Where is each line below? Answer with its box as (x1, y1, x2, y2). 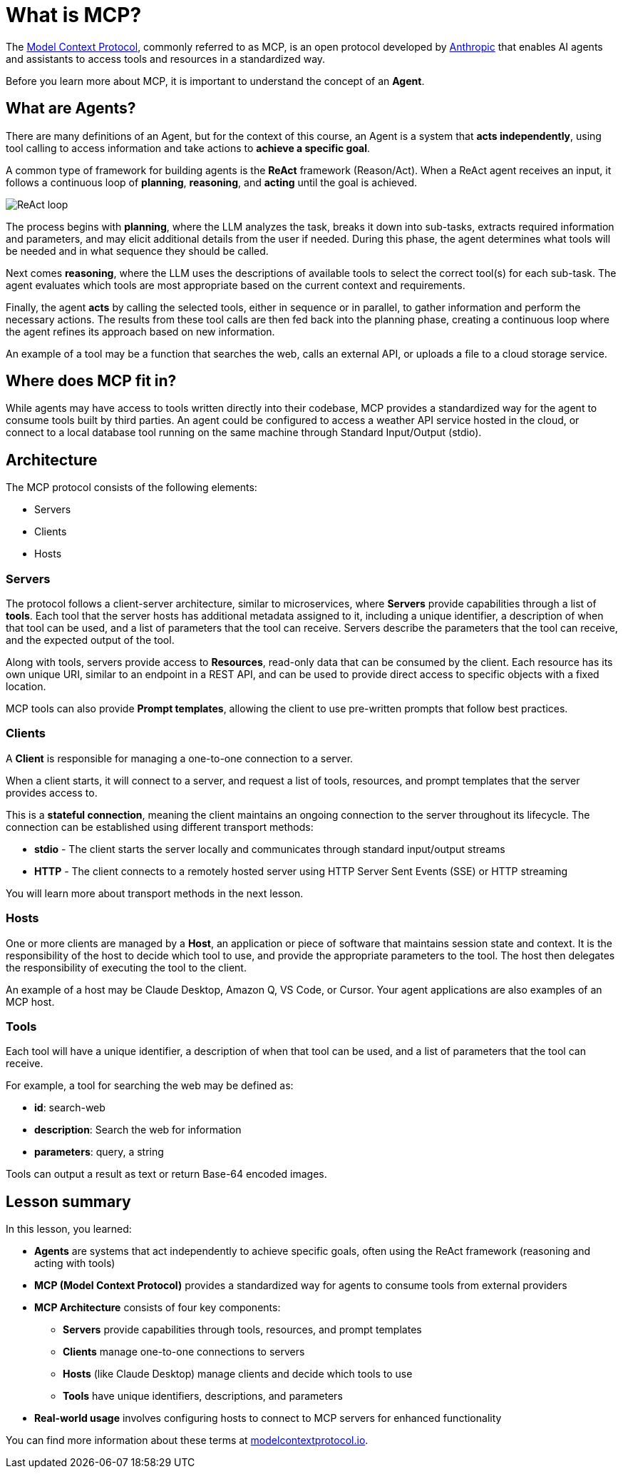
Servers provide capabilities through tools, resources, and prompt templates (63, 1323, 422, 1336)
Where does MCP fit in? (6, 372, 177, 390)
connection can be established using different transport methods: (6, 820, 314, 833)
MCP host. (6, 995, 55, 1008)
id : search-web (34, 1101, 105, 1114)
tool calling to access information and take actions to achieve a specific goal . (6, 141, 371, 154)
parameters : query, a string (34, 1146, 164, 1158)
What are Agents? (6, 99, 136, 118)
